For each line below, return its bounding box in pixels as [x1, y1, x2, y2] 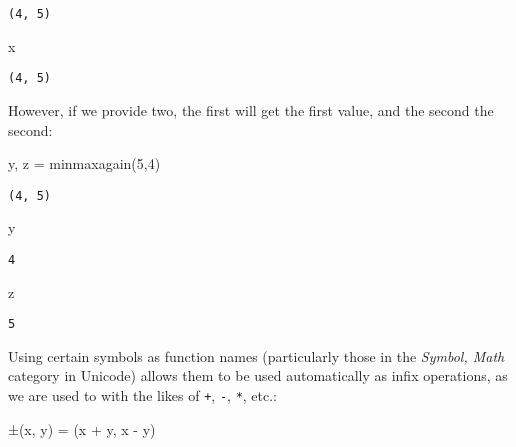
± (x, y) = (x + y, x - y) [8, 418, 156, 439]
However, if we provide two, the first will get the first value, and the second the [8, 99, 494, 120]
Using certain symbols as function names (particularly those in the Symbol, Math [8, 345, 505, 366]
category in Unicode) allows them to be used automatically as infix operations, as [8, 365, 508, 386]
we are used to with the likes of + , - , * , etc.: [8, 385, 278, 406]
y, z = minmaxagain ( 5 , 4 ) [8, 153, 161, 174]
